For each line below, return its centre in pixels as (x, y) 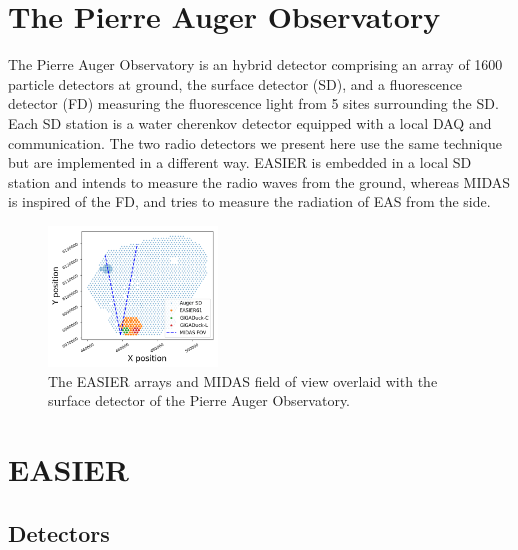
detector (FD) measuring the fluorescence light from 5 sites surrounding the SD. (253, 103)
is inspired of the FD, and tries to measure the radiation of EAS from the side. (249, 201)
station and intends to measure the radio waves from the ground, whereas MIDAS (259, 181)
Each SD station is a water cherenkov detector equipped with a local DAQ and (250, 122)
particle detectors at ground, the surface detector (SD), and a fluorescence (235, 83)
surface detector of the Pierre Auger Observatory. (199, 400)
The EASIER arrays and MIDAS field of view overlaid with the (243, 380)
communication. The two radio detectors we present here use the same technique (255, 142)
